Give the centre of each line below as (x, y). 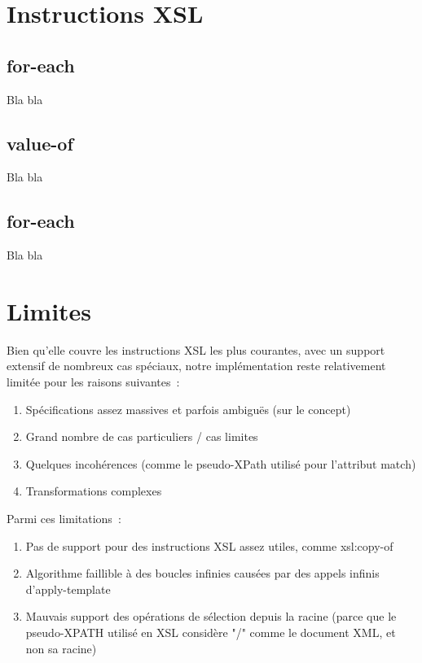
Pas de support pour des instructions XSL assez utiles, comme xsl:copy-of (209, 545)
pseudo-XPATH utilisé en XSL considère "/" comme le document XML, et (211, 632)
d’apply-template (68, 589)
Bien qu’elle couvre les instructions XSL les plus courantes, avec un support (196, 349)
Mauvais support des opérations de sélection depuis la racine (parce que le (211, 616)
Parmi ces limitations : (64, 519)
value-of (40, 143)
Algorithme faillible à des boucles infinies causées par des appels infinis (202, 573)
